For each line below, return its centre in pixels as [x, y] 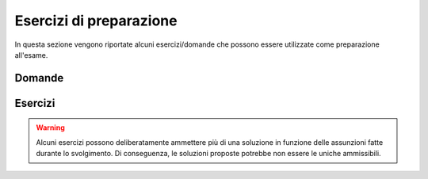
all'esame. [31, 55]
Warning [50, 128]
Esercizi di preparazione [96, 21]
